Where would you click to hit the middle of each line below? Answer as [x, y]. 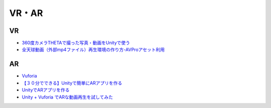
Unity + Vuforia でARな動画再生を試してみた [67, 97]
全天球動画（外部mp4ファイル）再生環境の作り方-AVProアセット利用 [93, 49]
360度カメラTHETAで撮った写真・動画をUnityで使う [76, 43]
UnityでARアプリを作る [46, 90]
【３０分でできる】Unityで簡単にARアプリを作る [72, 83]
